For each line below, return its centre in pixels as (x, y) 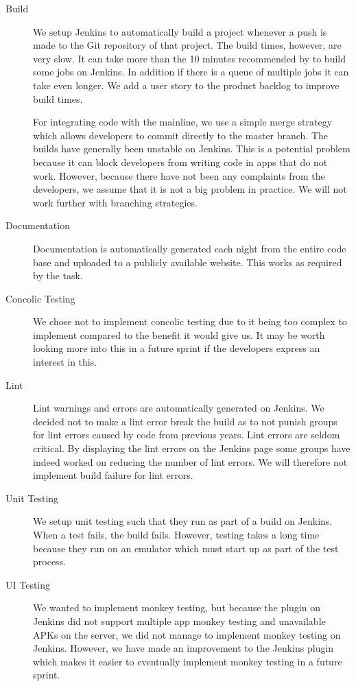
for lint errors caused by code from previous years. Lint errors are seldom (187, 435)
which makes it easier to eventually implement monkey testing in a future (188, 661)
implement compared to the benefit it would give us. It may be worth (179, 334)
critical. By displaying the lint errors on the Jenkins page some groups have (192, 448)
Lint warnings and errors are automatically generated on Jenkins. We (179, 408)
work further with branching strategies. (115, 202)
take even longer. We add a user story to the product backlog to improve (186, 85)
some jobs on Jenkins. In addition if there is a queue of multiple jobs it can (191, 72)
